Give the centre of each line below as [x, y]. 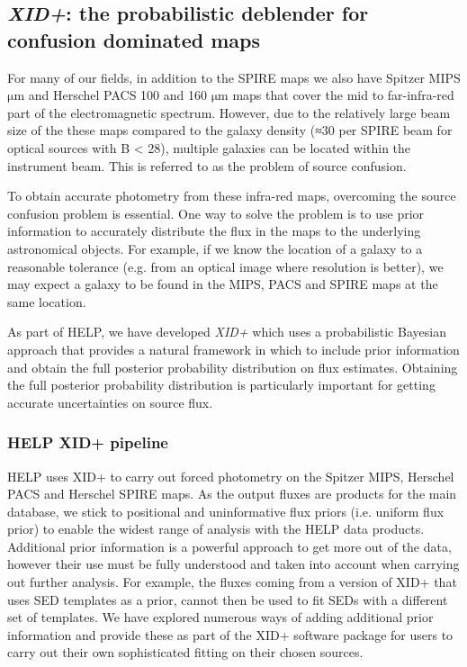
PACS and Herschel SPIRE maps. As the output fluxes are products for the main [232, 494]
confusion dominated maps [134, 39]
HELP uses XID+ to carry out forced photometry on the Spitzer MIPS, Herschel [231, 476]
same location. [47, 301]
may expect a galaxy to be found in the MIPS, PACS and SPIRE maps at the [223, 284]
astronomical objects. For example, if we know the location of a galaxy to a [215, 248]
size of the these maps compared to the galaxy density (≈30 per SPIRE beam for [230, 130]
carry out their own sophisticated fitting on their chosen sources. [185, 652]
